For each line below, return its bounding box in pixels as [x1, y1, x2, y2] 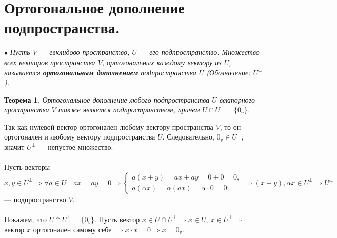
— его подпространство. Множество [139, 47, 260, 57]
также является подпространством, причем [58, 104, 200, 115]
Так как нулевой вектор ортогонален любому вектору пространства [4, 121, 213, 132]
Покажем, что [4, 214, 47, 225]
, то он [220, 121, 241, 132]
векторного [219, 94, 255, 105]
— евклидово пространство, [39, 47, 130, 57]
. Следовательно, [162, 131, 214, 142]
